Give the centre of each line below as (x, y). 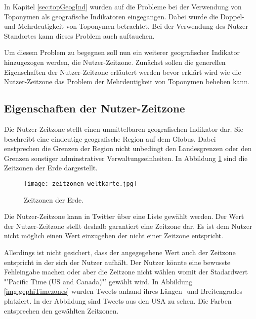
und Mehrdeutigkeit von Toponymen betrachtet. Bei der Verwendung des (115, 26)
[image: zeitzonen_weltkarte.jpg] (81, 184)
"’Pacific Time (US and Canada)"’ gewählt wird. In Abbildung (98, 281)
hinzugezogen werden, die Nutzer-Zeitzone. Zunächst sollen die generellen (115, 62)
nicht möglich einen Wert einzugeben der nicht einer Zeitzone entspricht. (114, 236)
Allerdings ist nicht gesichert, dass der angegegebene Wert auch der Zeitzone (120, 252)
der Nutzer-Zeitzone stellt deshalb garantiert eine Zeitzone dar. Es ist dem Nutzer (128, 226)
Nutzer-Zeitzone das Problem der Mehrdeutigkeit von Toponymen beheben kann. (127, 81)
